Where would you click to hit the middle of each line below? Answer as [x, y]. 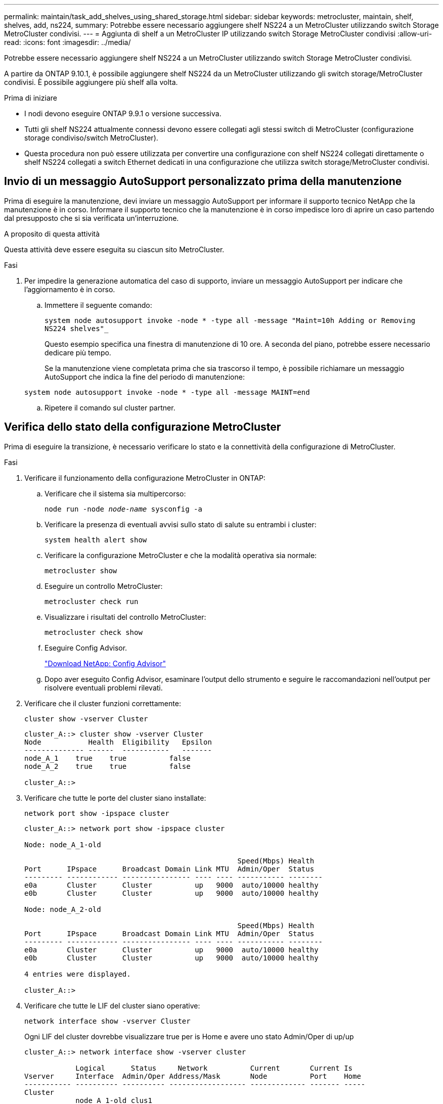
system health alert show [96, 540]
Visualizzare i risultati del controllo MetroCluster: [125, 617]
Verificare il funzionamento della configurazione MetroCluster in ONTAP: [145, 478]
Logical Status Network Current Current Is [214, 1068]
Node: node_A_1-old [63, 844]
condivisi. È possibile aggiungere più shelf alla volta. [91, 82]
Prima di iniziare [31, 98]
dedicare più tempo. [78, 352]
